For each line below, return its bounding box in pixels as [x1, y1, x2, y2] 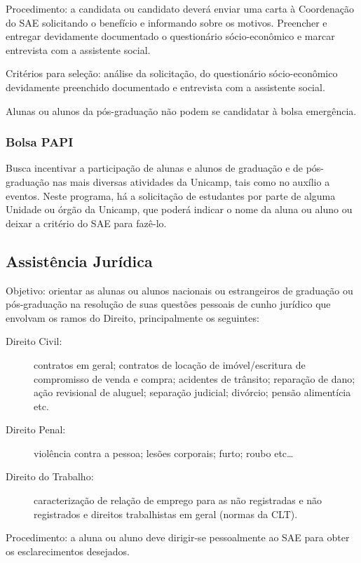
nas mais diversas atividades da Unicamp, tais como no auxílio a [52, 174, 330, 189]
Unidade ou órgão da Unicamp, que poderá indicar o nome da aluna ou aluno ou [6, 202, 353, 217]
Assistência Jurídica [6, 250, 153, 271]
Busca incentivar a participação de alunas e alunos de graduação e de [6, 161, 304, 175]
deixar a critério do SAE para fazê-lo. [6, 215, 167, 230]
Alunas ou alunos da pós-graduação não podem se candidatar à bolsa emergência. [6, 103, 357, 118]
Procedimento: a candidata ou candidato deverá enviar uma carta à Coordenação [6, 1, 355, 15]
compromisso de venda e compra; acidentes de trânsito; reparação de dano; [34, 371, 355, 386]
